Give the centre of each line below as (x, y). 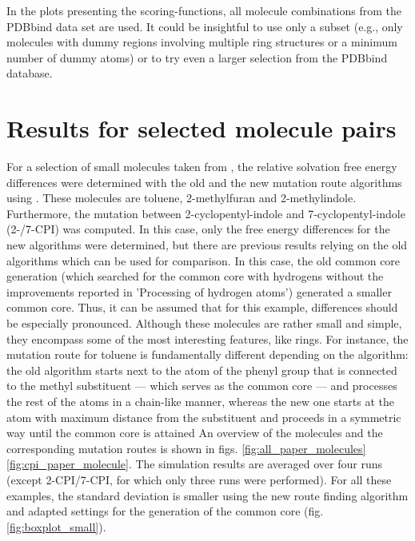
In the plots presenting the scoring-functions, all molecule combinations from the (204, 10)
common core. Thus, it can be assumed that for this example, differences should (202, 307)
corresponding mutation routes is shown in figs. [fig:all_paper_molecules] (186, 448)
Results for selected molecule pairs (202, 128)
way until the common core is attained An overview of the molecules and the (195, 433)
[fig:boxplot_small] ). (56, 526)
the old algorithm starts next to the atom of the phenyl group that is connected (202, 370)
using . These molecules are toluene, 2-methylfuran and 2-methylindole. (182, 198)
